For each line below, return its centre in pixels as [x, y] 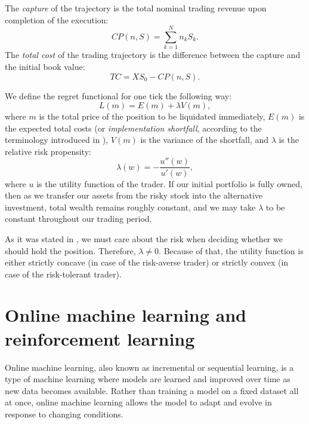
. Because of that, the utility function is [231, 250]
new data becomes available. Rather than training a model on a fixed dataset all [152, 390]
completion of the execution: [57, 19]
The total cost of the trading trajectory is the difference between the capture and [153, 55]
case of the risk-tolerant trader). [63, 274]
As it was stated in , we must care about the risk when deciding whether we [144, 238]
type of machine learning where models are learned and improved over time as [148, 379]
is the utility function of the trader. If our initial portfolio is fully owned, [169, 183]
